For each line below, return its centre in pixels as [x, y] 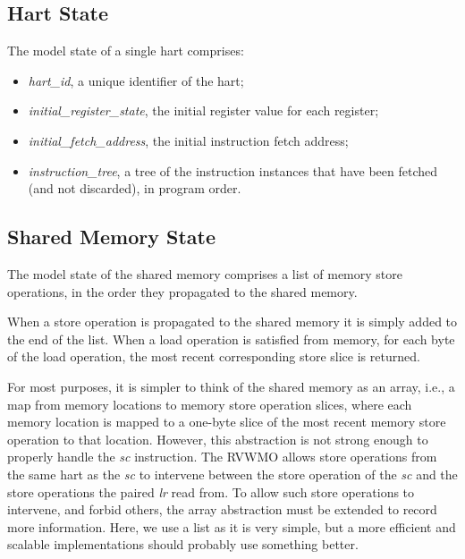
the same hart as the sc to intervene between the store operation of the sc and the [232, 474]
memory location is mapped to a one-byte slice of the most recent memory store [227, 422]
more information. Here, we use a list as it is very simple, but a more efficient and [232, 526]
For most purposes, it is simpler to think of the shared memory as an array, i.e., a [231, 386]
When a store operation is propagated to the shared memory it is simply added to [232, 322]
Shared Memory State [111, 237]
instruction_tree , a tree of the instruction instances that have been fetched [233, 170]
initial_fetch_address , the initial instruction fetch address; [188, 140]
